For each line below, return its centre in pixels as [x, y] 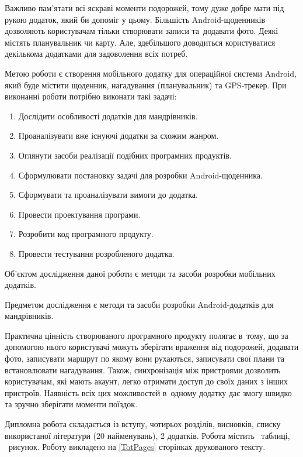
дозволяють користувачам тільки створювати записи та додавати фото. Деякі [142, 31]
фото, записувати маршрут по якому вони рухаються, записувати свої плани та [145, 358]
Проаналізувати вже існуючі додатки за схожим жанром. [119, 135]
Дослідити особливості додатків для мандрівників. [108, 116]
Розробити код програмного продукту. [86, 234]
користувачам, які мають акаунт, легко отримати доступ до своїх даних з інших [147, 381]
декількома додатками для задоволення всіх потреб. [96, 54]
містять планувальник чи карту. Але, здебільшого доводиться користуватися [140, 42]
